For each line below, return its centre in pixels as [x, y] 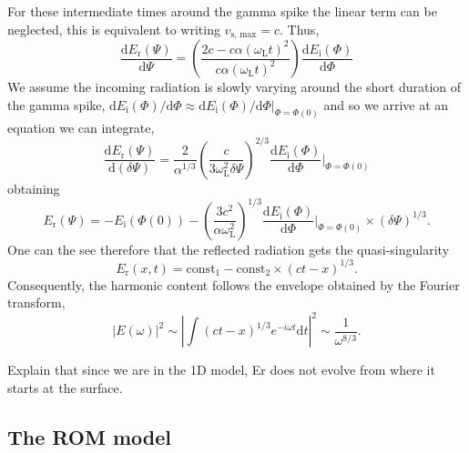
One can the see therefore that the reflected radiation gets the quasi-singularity [229, 249]
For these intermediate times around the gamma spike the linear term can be [222, 11]
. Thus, [300, 29]
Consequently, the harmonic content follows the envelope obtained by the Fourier [234, 284]
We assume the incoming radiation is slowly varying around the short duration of [234, 87]
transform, [36, 302]
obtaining [34, 188]
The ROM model [89, 437]
